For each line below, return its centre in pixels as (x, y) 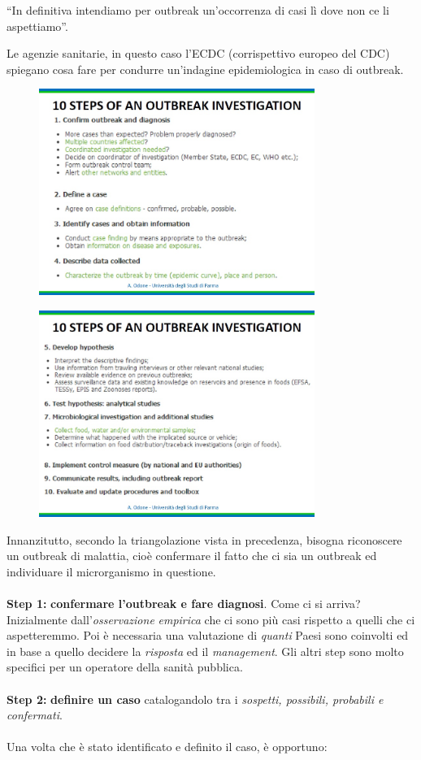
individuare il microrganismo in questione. (111, 571)
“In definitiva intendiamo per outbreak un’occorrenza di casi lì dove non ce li (198, 10)
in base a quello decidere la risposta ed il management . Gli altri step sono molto (205, 651)
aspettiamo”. (37, 26)
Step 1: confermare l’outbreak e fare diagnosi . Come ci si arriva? (184, 604)
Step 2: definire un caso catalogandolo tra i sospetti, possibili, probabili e (195, 699)
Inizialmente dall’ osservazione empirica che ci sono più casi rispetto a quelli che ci (211, 619)
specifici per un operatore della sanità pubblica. (125, 667)
